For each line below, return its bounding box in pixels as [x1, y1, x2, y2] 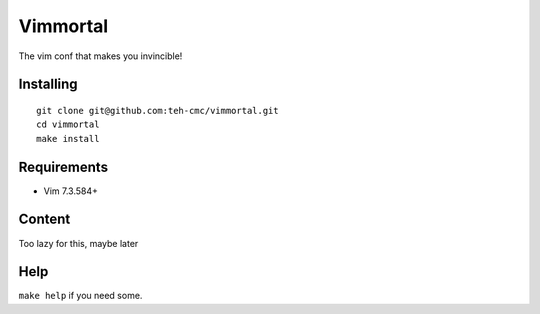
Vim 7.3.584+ [43, 185, 99, 197]
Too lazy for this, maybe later [18, 237, 139, 249]
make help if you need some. [18, 290, 143, 302]
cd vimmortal [36, 119, 100, 130]
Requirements [18, 158, 109, 175]
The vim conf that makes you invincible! [18, 50, 183, 62]
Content [18, 211, 71, 228]
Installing [18, 76, 79, 93]
